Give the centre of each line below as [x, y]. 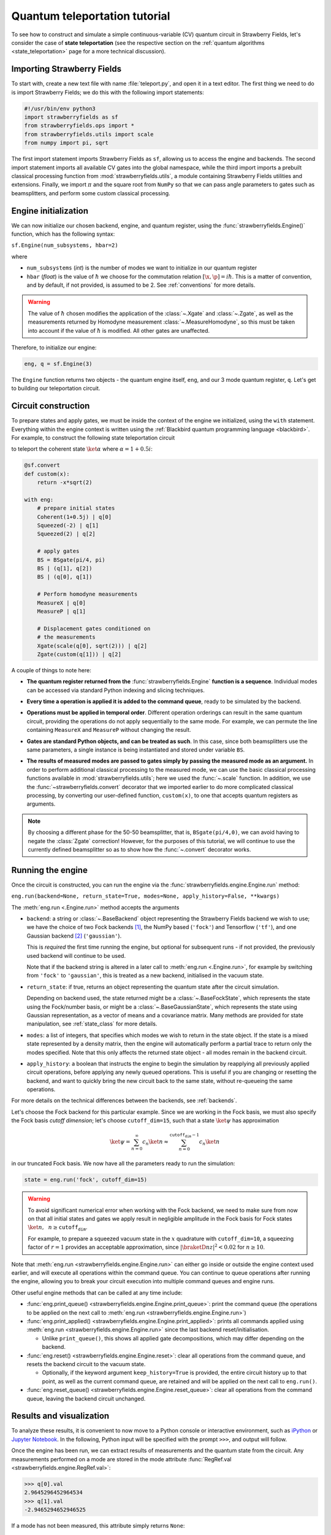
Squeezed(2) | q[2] [67, 534]
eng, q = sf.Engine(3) [58, 363]
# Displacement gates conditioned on [94, 628]
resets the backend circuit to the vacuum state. [86, 1364]
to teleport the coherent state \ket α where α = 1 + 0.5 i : [82, 449]
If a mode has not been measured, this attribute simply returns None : [98, 1526]
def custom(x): [47, 474]
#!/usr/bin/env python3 [60, 108]
